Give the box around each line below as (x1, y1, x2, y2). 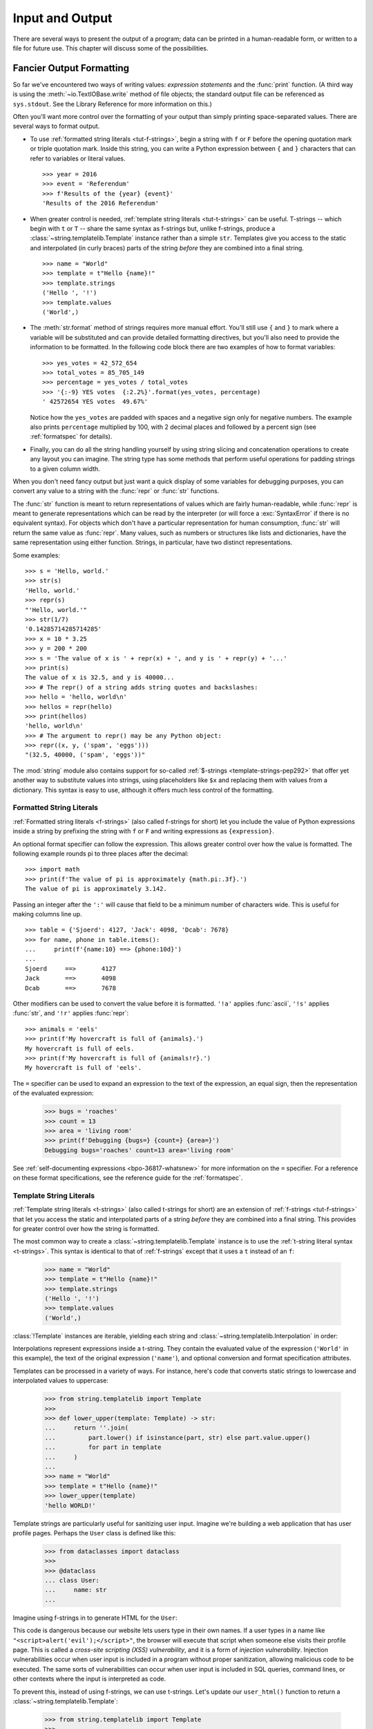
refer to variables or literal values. (30, 154, 126, 163)
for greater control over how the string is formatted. (12, 1224, 160, 1232)
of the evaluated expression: (12, 1089, 94, 1098)
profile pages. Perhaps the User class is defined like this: (12, 1528, 176, 1537)
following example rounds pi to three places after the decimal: (12, 849, 189, 858)
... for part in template (44, 1443, 162, 1452)
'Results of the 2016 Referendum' (42, 199, 159, 207)
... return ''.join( (44, 1424, 129, 1432)
